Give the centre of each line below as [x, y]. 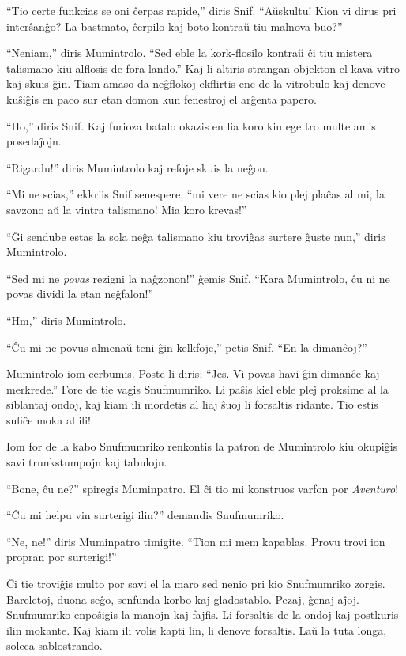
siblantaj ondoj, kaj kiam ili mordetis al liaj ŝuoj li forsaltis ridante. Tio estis [192, 404]
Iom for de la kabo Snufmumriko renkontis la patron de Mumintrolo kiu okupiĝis [202, 446]
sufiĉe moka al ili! [49, 419]
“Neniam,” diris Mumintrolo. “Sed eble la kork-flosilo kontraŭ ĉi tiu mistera [190, 53]
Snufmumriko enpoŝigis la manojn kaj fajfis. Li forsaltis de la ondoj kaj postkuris [203, 615]
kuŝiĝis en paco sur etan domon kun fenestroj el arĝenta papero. [162, 98]
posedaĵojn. [34, 141]
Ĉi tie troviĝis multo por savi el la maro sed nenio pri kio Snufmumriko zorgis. [196, 584]
